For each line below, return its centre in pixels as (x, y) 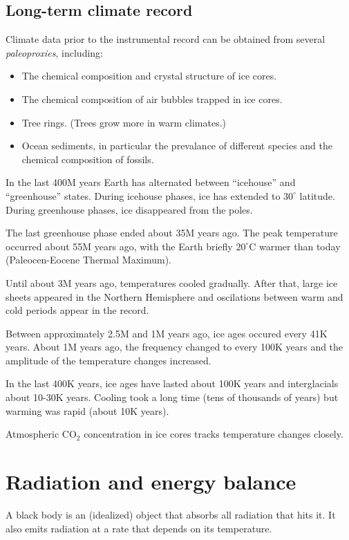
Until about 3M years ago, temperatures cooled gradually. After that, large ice (172, 282)
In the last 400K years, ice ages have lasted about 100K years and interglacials (172, 383)
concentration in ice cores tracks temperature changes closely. (214, 434)
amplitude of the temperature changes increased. (109, 360)
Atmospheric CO (41, 434)
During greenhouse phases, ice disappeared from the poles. (129, 209)
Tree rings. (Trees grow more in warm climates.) (124, 122)
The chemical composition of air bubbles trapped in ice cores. (152, 99)
